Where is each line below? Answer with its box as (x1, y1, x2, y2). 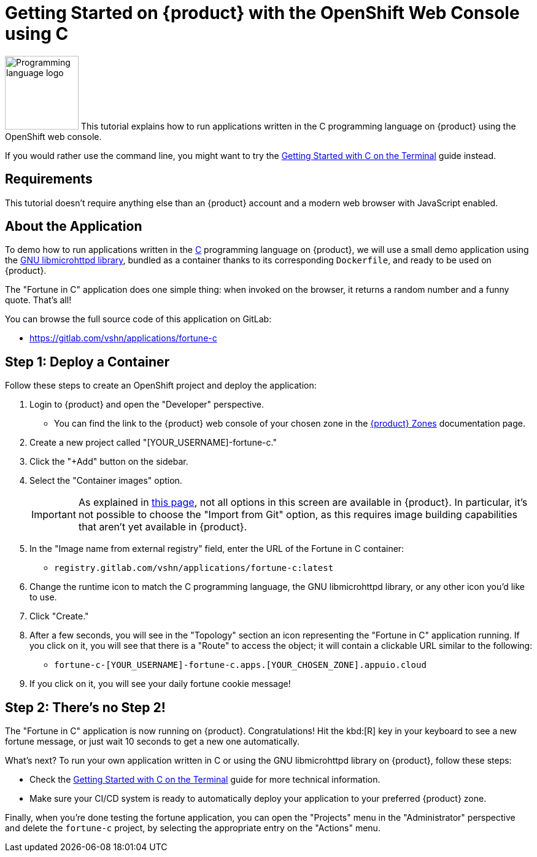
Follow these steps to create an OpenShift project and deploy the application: (5, 380, 317, 391)
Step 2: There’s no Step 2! (5, 699, 166, 715)
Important (31, 508, 76, 521)
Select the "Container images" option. (29, 475, 182, 486)
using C (5, 23, 69, 44)
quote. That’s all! (5, 295, 72, 306)
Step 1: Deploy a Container (5, 354, 170, 370)
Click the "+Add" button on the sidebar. (29, 456, 188, 467)
